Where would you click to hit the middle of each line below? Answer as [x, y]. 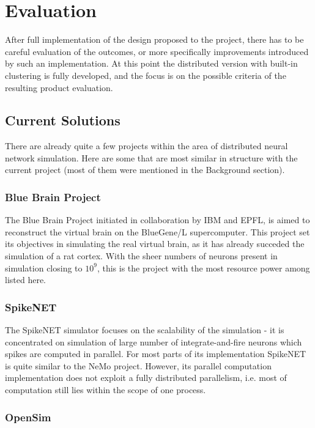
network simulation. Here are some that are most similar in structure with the [151, 157]
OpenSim [28, 417]
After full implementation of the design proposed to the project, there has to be [154, 39]
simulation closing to [44, 267]
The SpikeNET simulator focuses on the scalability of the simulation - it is [145, 330]
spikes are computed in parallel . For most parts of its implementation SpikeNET [156, 354]
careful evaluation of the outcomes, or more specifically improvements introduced [157, 51]
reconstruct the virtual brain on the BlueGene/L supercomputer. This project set [157, 231]
